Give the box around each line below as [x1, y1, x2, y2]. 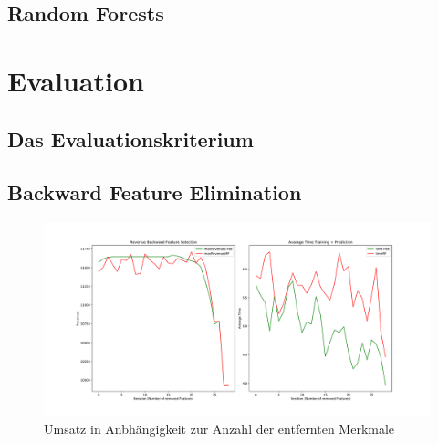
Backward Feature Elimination [7, 178, 302, 206]
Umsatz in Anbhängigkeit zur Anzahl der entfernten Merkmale [44, 418, 395, 438]
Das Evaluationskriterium [7, 124, 254, 153]
